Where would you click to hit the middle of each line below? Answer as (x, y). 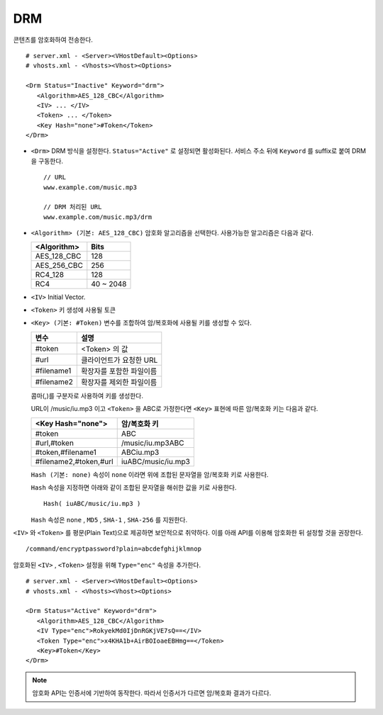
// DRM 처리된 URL (73, 207)
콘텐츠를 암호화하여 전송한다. (53, 40)
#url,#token (55, 443)
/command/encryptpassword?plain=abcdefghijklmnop (114, 549)
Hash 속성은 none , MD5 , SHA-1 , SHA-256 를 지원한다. (109, 519)
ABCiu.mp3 (140, 452)
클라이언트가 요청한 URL (119, 360)
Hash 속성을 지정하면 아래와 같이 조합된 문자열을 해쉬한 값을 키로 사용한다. (134, 487)
